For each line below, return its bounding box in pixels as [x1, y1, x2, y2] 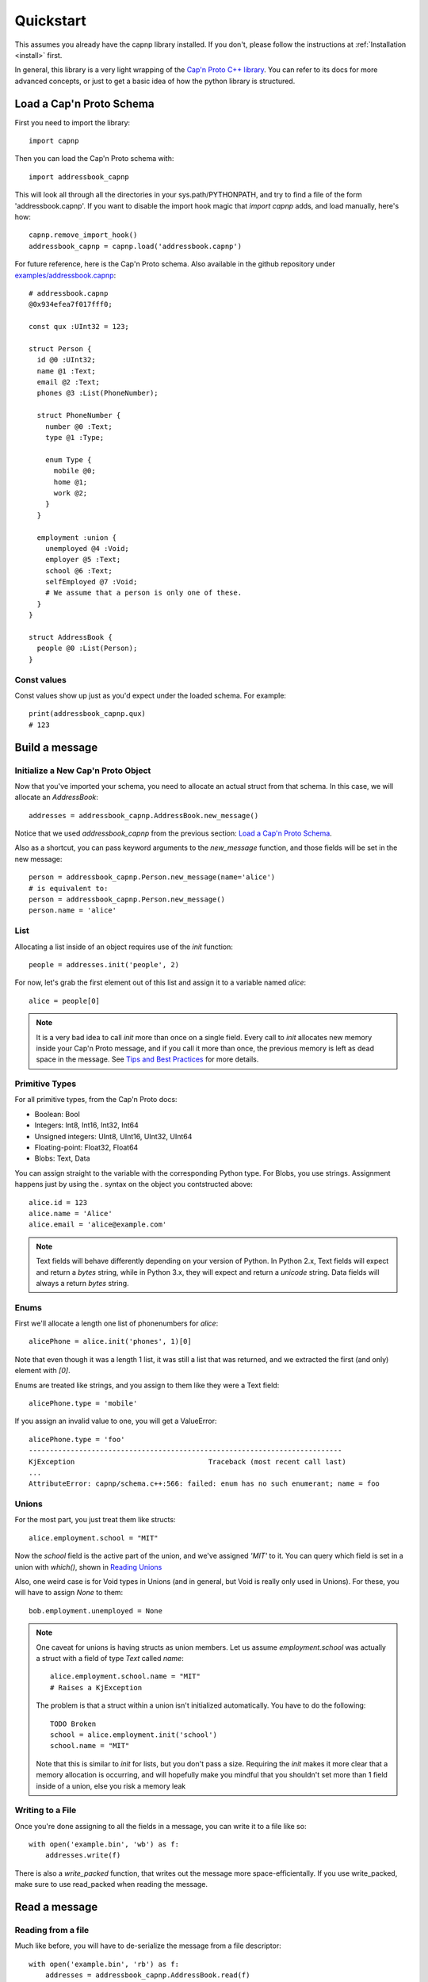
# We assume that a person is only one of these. [44, 588, 242, 598]
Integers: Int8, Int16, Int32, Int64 [34, 1120, 139, 1130]
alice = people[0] [29, 996, 101, 1005]
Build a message [14, 740, 98, 754]
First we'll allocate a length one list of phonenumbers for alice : [14, 1318, 219, 1328]
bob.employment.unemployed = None [29, 1606, 162, 1615]
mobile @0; [53, 466, 96, 476]
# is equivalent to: [29, 884, 109, 893]
